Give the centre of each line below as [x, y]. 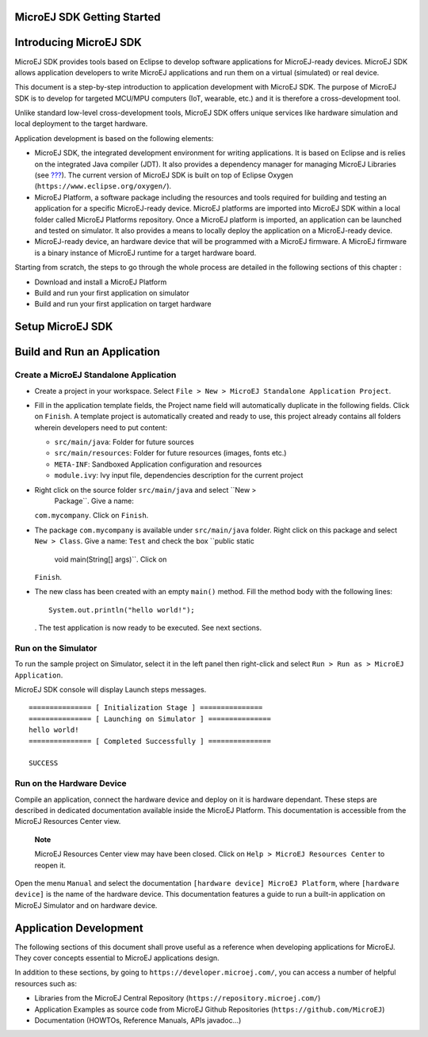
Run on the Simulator [56, 648]
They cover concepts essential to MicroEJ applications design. [117, 958]
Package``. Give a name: [94, 501]
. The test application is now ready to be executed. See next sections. [148, 628]
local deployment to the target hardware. [81, 124]
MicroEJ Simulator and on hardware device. [86, 905]
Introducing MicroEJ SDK [78, 42]
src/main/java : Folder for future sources [124, 442]
